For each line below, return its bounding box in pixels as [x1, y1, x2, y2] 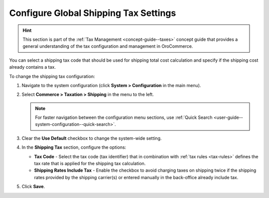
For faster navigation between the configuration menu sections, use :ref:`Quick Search [35, 114, 213, 120]
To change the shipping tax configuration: [9, 73, 95, 79]
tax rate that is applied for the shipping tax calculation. [34, 161, 146, 167]
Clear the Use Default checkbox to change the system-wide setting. [21, 135, 162, 141]
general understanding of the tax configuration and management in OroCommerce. [22, 43, 193, 49]
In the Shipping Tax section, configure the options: [21, 144, 127, 150]
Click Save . [21, 184, 45, 190]
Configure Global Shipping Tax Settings [9, 7, 176, 18]
